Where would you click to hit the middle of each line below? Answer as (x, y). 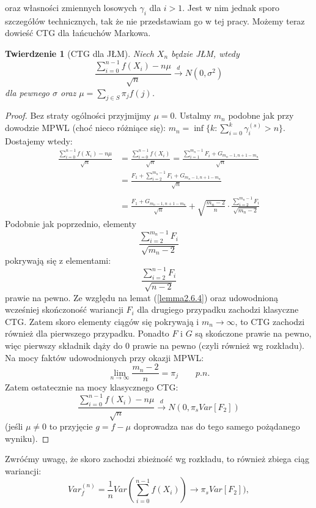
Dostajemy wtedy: (39, 140)
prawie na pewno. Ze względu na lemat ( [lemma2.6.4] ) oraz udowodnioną (141, 297)
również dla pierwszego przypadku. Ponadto (87, 333)
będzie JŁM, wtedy (205, 53)
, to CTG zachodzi (270, 321)
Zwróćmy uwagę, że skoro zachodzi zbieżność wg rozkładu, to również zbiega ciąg (157, 459)
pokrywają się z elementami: (58, 260)
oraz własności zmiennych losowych (71, 7)
